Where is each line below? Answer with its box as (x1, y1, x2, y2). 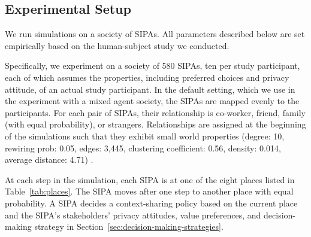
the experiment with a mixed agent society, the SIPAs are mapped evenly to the (5, 95, 300, 107)
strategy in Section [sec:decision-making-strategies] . (34, 220, 224, 233)
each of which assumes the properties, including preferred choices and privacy (5, 71, 289, 83)
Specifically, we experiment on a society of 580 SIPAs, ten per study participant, (5, 59, 300, 72)
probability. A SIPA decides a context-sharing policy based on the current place (5, 196, 298, 209)
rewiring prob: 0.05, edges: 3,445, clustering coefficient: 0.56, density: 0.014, (5, 141, 281, 154)
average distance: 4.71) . (5, 153, 93, 166)
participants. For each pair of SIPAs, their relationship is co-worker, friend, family (5, 106, 306, 118)
